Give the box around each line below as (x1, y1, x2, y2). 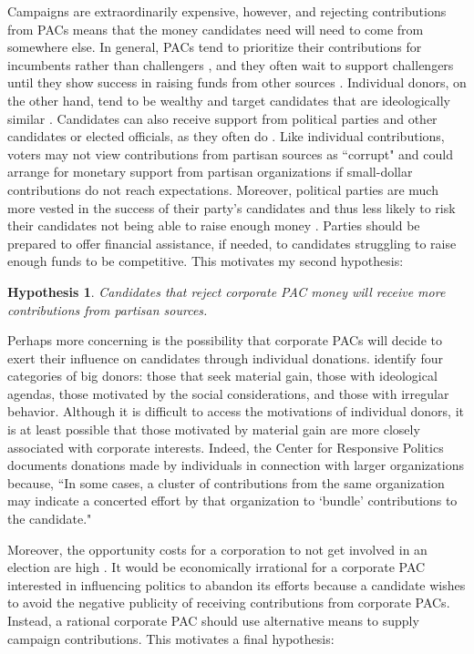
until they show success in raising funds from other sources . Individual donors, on (7, 73, 467, 92)
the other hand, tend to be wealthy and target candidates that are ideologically (7, 90, 450, 109)
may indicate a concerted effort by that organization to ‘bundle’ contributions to (7, 491, 458, 510)
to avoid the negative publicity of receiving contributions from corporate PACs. (7, 593, 450, 612)
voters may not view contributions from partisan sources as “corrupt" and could (7, 144, 453, 163)
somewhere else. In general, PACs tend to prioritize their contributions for (7, 37, 422, 56)
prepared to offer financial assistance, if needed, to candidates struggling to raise (7, 233, 457, 252)
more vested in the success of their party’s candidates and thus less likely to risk (7, 198, 456, 217)
